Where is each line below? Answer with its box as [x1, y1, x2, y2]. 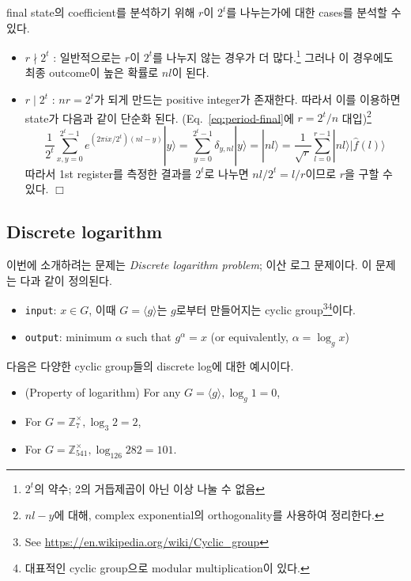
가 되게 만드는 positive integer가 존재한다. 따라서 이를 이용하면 [94, 91, 401, 108]
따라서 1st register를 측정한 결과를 [25, 165, 192, 181]
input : [25, 302, 57, 318]
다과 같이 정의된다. [20, 272, 112, 288]
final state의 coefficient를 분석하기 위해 [6, 4, 195, 20]
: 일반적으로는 [53, 48, 122, 65]
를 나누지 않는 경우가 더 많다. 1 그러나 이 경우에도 [153, 47, 394, 65]
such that [126, 328, 172, 344]
